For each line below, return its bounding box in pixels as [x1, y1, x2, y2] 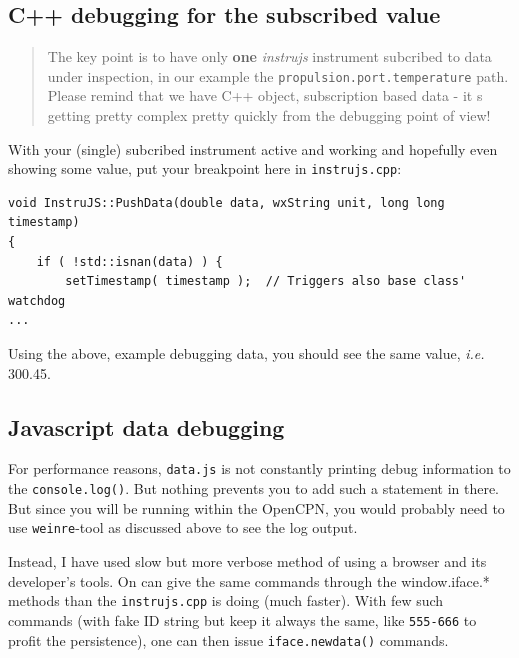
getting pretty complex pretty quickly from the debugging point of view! [47, 105, 491, 126]
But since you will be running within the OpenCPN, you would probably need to [8, 497, 505, 518]
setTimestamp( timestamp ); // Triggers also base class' [65, 274, 467, 289]
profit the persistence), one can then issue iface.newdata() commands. [8, 629, 449, 650]
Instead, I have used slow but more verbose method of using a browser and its [8, 551, 487, 571]
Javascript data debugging [8, 411, 285, 442]
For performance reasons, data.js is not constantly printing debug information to [8, 458, 511, 479]
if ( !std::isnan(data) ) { [36, 254, 223, 269]
